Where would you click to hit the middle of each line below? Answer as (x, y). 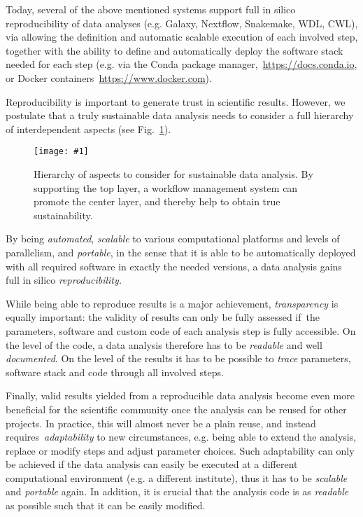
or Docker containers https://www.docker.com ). (109, 77)
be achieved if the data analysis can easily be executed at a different (152, 464)
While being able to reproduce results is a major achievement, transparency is (172, 303)
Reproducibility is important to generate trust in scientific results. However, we (176, 101)
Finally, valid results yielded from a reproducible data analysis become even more (180, 395)
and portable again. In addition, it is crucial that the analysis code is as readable (177, 491)
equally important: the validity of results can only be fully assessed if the (163, 317)
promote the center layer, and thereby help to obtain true (157, 201)
